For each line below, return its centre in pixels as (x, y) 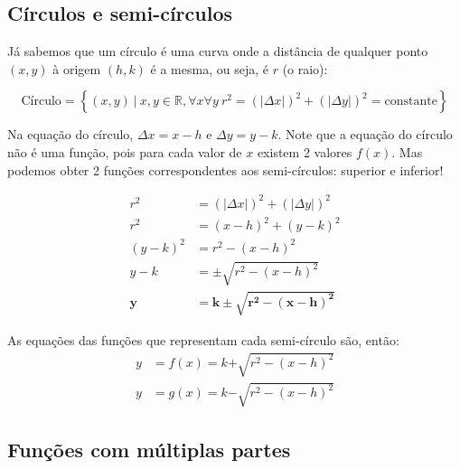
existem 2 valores (305, 151)
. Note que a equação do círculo (365, 134)
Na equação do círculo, (70, 134)
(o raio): (305, 68)
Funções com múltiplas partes (149, 450)
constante (411, 102)
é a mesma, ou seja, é (209, 68)
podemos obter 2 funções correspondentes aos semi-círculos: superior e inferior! (225, 169)
